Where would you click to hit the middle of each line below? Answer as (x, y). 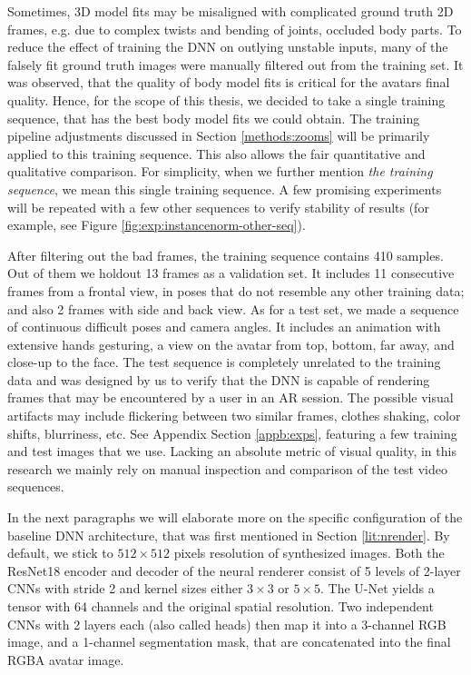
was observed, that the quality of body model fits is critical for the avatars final (229, 82)
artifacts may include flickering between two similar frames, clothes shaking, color (234, 416)
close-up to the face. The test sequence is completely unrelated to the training (224, 362)
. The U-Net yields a (378, 588)
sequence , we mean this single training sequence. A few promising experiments (225, 189)
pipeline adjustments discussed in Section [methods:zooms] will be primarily (219, 136)
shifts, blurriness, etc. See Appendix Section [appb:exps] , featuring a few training (232, 433)
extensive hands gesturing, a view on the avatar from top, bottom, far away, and (231, 344)
